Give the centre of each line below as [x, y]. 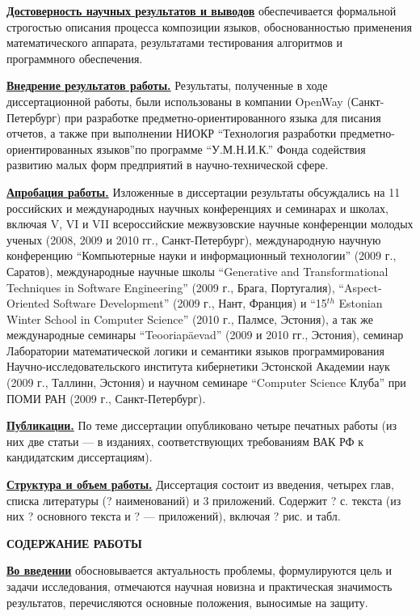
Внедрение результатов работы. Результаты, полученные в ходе [167, 85]
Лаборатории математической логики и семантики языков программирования [195, 350]
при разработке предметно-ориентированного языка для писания [223, 117]
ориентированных [50, 149]
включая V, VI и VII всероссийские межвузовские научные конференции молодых [210, 224]
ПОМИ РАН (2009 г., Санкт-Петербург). [106, 398]
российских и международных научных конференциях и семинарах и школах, [197, 208]
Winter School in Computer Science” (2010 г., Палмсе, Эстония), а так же [190, 319]
